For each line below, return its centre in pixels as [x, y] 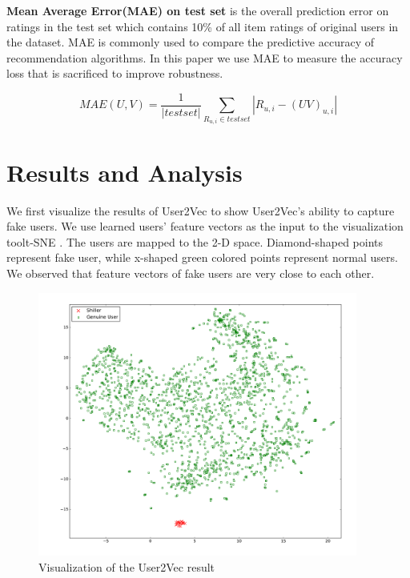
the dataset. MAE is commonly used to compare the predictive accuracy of [191, 42]
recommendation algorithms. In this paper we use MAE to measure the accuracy [205, 57]
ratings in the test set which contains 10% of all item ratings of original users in [203, 26]
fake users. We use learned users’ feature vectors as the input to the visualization [205, 226]
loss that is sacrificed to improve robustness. [115, 73]
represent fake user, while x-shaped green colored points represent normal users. [202, 257]
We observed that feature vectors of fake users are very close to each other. [191, 273]
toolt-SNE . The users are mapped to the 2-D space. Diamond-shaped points [195, 241]
